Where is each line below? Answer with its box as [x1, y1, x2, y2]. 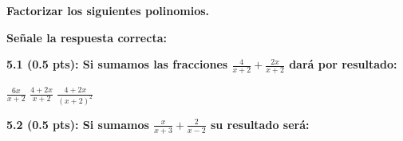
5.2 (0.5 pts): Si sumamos [6, 116, 149, 132]
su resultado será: [210, 116, 310, 132]
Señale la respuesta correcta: [6, 29, 167, 45]
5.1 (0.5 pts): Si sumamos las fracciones [6, 56, 228, 72]
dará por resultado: [289, 56, 397, 72]
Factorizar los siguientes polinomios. [6, 2, 210, 18]
